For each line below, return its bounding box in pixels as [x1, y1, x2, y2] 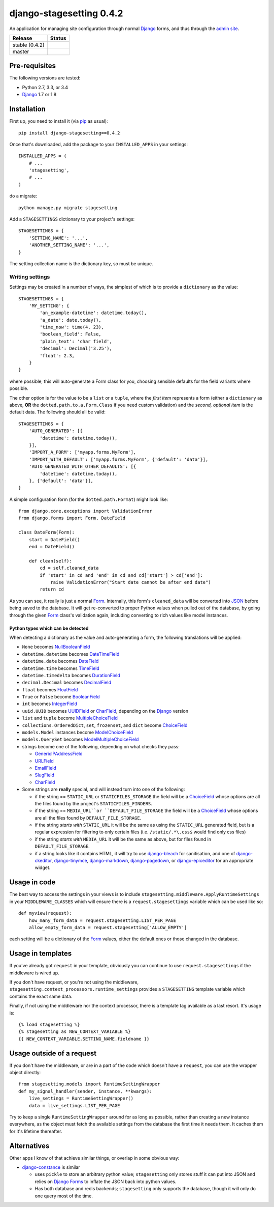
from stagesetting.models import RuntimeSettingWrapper [18, 1081, 160, 1087]
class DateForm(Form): [18, 529, 75, 536]
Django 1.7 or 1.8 [22, 92, 57, 98]
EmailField [35, 765, 57, 771]
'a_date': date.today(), [40, 317, 101, 323]
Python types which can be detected [9, 625, 89, 631]
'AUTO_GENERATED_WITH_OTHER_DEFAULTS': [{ [28, 464, 136, 469]
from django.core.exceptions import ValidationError [18, 508, 152, 514]
